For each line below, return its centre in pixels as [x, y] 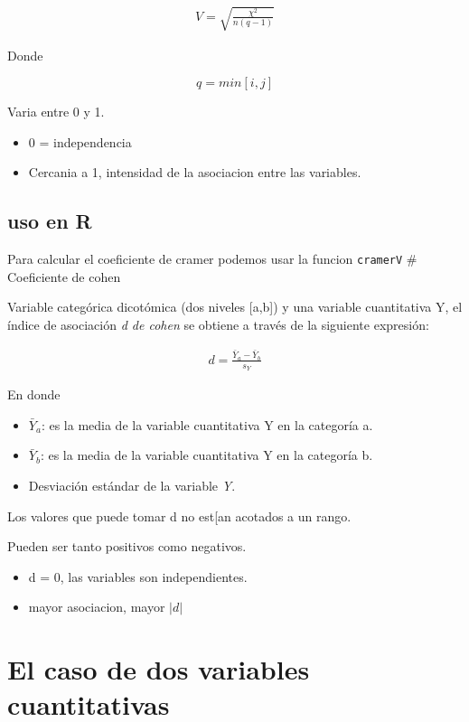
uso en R [50, 221]
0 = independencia [80, 141]
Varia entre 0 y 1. [56, 112]
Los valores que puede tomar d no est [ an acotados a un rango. [179, 516]
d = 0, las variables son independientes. [138, 576]
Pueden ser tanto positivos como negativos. [127, 546]
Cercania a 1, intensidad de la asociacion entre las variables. [195, 172]
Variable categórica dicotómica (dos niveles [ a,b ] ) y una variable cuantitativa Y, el [235, 307]
